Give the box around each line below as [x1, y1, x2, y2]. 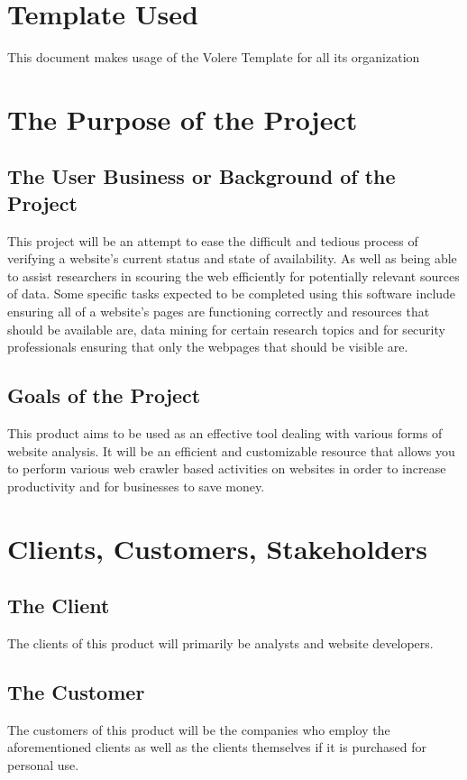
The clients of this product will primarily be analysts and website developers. [7, 634, 434, 652]
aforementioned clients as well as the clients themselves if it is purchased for [7, 738, 426, 757]
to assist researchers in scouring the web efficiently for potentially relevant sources [7, 266, 460, 285]
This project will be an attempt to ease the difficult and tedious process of [7, 231, 418, 250]
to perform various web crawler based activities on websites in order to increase [7, 459, 446, 478]
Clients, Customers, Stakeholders [7, 529, 427, 566]
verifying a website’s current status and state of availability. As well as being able [7, 249, 457, 268]
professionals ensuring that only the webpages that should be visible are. [7, 337, 408, 356]
